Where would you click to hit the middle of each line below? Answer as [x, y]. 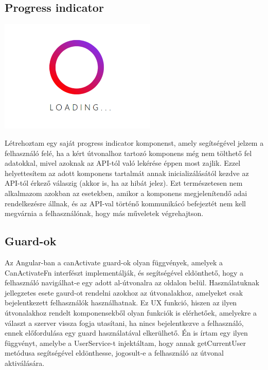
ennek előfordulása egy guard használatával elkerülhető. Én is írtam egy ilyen [126, 333]
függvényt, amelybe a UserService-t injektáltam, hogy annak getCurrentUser [125, 343]
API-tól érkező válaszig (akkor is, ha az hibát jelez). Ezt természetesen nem [124, 183]
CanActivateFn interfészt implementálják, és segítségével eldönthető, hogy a [124, 272]
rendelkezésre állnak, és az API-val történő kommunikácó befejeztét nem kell [126, 203]
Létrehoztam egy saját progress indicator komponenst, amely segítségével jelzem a [134, 143]
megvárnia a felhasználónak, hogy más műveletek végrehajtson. [104, 213]
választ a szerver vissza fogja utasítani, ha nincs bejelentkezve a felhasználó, [124, 323]
